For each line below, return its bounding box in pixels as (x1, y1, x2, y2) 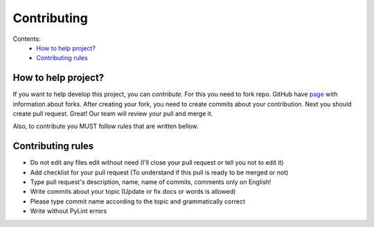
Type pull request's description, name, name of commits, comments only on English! (30, 178, 271, 186)
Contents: (12, 35, 41, 43)
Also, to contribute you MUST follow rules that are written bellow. (12, 122, 199, 131)
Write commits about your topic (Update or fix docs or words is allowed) (30, 188, 236, 196)
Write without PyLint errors (30, 207, 107, 215)
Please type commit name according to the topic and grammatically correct (30, 197, 246, 206)
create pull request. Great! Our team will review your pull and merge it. (12, 109, 213, 118)
